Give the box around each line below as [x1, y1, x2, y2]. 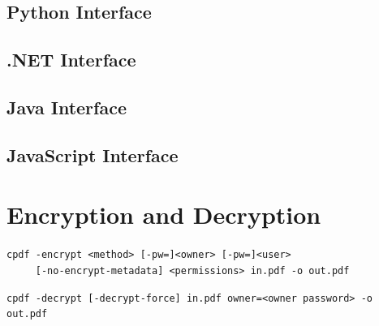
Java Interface [6, 94, 127, 119]
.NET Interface [6, 47, 136, 72]
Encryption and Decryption [6, 198, 321, 231]
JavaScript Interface [6, 142, 179, 167]
